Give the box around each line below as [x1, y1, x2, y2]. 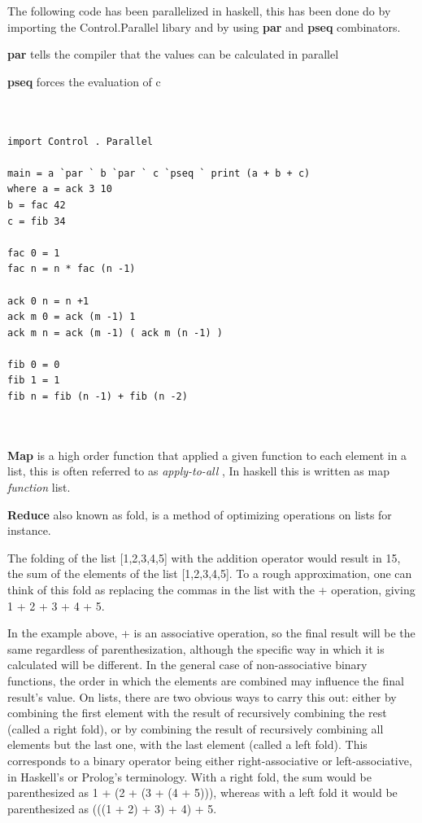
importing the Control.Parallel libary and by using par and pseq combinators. [7, 18, 401, 35]
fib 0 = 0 [7, 358, 60, 370]
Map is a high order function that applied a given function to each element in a [7, 446, 407, 463]
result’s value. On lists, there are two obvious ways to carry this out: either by [7, 688, 397, 705]
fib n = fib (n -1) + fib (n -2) [7, 391, 188, 403]
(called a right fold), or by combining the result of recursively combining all [7, 720, 384, 737]
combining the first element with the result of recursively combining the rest [7, 704, 387, 721]
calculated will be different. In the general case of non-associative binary [7, 656, 368, 673]
